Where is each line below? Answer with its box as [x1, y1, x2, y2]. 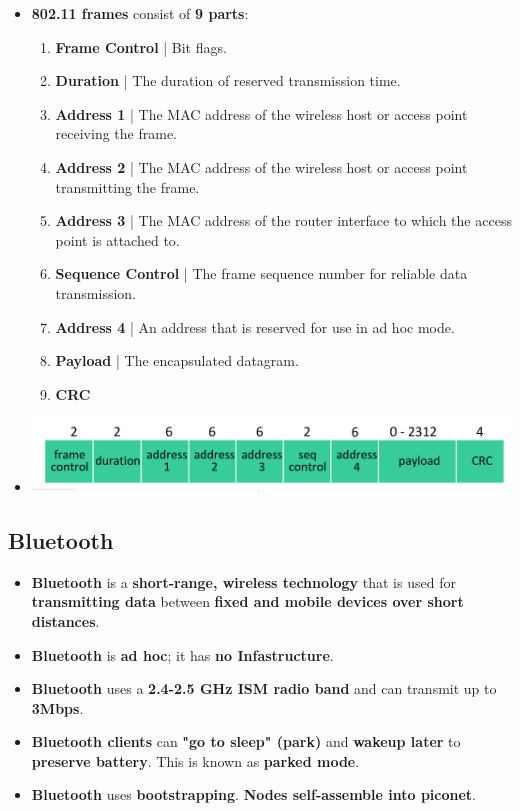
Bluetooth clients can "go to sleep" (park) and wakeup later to [31, 731, 461, 752]
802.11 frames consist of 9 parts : [31, 3, 249, 23]
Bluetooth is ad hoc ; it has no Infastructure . [31, 644, 334, 665]
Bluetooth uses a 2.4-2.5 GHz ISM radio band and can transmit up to [31, 678, 497, 699]
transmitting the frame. [55, 176, 200, 197]
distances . [31, 610, 100, 631]
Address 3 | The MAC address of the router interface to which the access [55, 210, 512, 231]
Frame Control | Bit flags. [55, 36, 227, 57]
